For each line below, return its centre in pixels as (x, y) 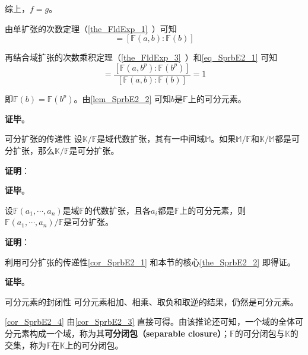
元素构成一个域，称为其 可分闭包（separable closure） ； (121, 333)
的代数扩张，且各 (118, 210)
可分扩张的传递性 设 (44, 139)
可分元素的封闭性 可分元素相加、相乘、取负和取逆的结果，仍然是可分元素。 (152, 301)
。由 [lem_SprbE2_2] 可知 (123, 98)
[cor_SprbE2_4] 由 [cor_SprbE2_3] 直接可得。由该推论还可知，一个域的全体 (150, 321)
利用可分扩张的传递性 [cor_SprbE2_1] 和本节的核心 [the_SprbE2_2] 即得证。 (150, 262)
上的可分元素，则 (213, 210)
